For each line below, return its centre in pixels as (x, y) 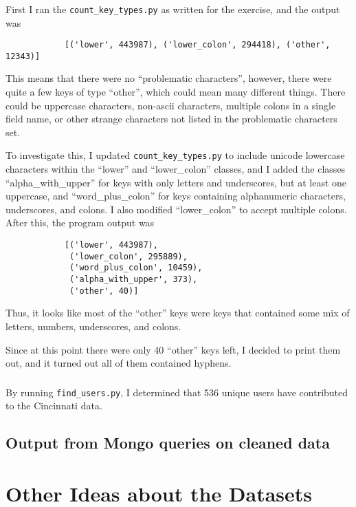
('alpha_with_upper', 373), (134, 280)
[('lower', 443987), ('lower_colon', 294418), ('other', (197, 45)
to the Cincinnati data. (54, 406)
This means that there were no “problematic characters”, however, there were (169, 78)
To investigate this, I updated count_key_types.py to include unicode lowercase (175, 155)
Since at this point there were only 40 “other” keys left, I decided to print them (173, 349)
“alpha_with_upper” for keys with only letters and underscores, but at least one (176, 182)
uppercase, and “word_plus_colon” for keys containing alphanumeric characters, (176, 196)
